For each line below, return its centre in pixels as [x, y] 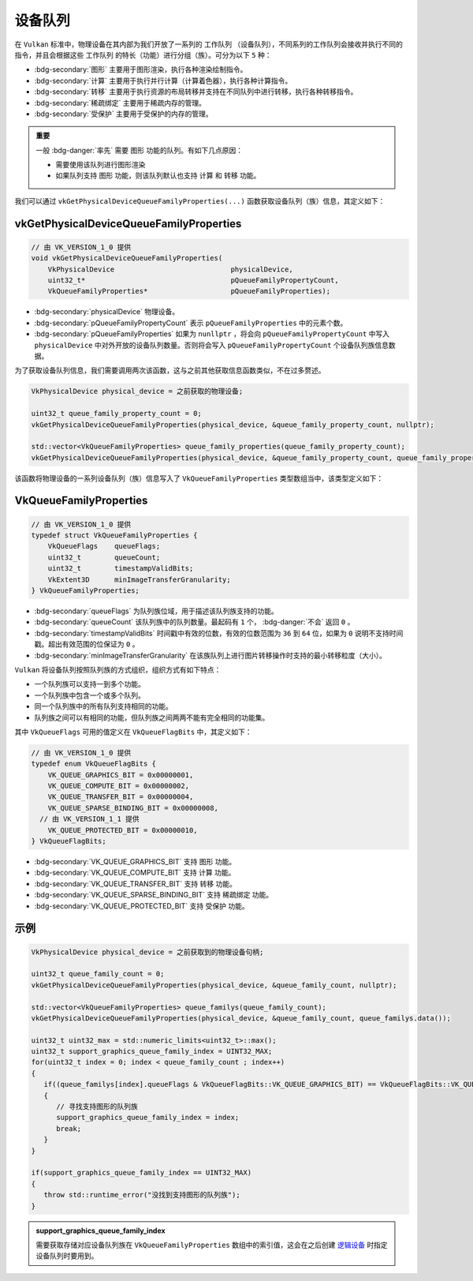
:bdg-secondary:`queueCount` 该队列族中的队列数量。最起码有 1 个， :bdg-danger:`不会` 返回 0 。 [194, 622]
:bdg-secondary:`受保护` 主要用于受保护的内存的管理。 [123, 114]
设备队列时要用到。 [67, 1256]
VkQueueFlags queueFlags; [104, 546]
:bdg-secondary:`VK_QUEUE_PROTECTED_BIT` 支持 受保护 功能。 [142, 906]
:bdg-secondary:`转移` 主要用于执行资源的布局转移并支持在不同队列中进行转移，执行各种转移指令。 [196, 92]
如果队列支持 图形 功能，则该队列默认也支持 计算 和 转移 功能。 [158, 176]
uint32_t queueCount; [104, 557]
